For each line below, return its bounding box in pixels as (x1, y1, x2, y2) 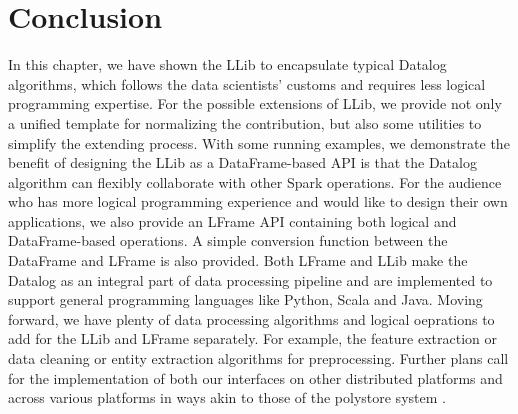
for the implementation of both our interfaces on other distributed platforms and (8, 367, 503, 388)
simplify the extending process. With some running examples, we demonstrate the (8, 132, 510, 153)
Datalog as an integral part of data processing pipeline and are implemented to (8, 269, 493, 290)
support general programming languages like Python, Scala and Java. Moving (8, 289, 483, 310)
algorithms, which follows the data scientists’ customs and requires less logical (8, 73, 486, 94)
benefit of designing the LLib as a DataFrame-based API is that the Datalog (8, 152, 477, 173)
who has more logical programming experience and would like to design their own (8, 191, 508, 212)
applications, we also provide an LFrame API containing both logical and (8, 210, 457, 231)
